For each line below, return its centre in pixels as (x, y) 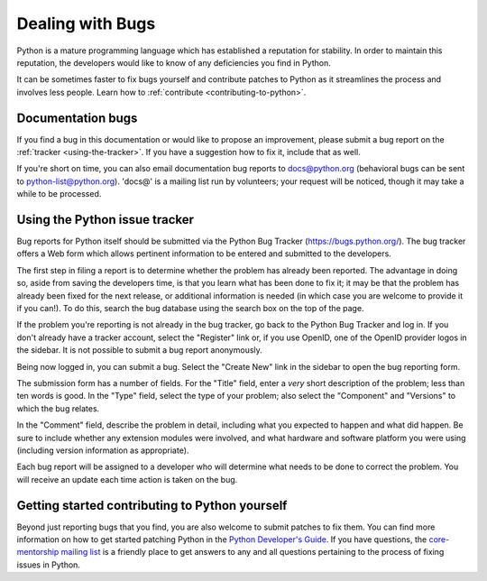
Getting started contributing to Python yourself (152, 505)
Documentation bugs (77, 118)
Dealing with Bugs (86, 23)
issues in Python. (49, 565)
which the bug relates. (58, 408)
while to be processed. (59, 194)
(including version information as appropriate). (103, 450)
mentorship (38, 552)
